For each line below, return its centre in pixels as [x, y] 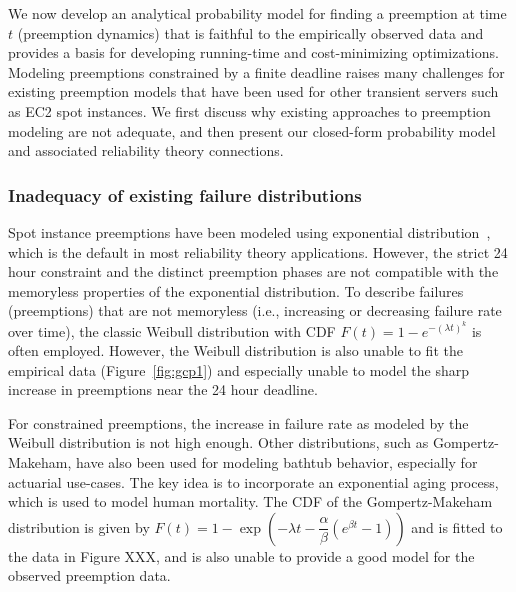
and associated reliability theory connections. [146, 150]
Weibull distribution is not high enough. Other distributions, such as [218, 442]
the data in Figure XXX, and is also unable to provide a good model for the [241, 555]
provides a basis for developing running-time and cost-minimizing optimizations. [253, 52]
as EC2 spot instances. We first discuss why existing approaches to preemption [249, 110]
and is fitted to [457, 526]
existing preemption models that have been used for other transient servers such [253, 91]
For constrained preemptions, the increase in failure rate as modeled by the [238, 422]
